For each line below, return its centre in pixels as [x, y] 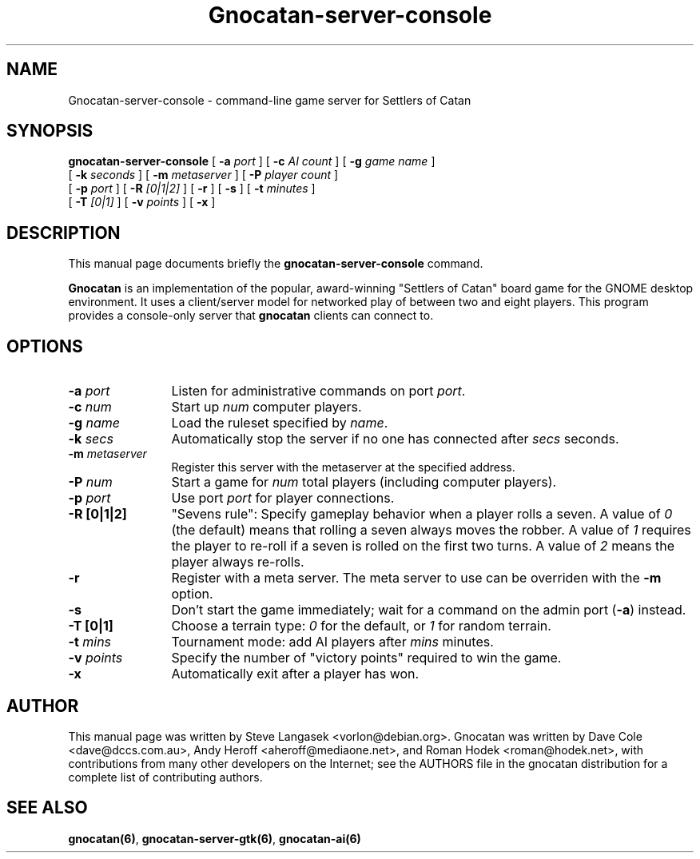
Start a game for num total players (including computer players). [364, 482]
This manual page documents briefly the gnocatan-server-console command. [276, 264]
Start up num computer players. [266, 407]
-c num [90, 407]
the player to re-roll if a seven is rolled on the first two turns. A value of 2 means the [423, 546]
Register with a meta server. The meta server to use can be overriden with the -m [416, 578]
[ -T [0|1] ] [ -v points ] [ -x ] [142, 202]
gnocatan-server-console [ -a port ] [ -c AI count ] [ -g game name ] [252, 161]
